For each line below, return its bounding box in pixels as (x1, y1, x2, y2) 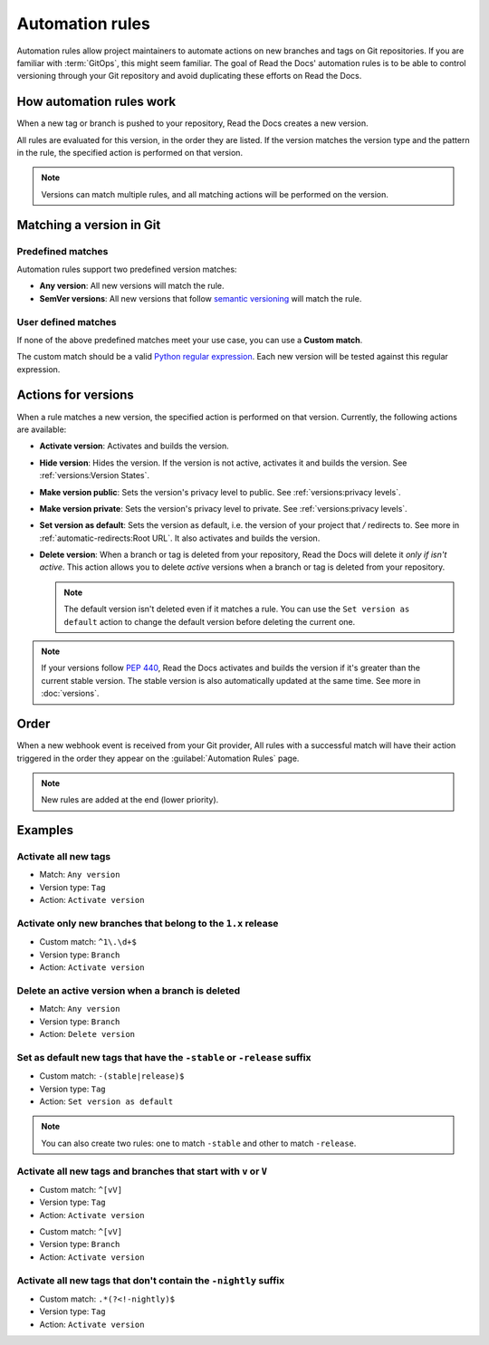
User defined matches (16, 315, 117, 328)
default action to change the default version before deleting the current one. (63, 616, 356, 627)
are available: (16, 424, 67, 435)
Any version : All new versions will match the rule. (39, 281, 225, 292)
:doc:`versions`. (41, 688, 100, 699)
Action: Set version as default (39, 1096, 174, 1107)
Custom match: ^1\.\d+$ (39, 937, 138, 947)
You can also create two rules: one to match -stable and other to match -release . (41, 1138, 357, 1148)
